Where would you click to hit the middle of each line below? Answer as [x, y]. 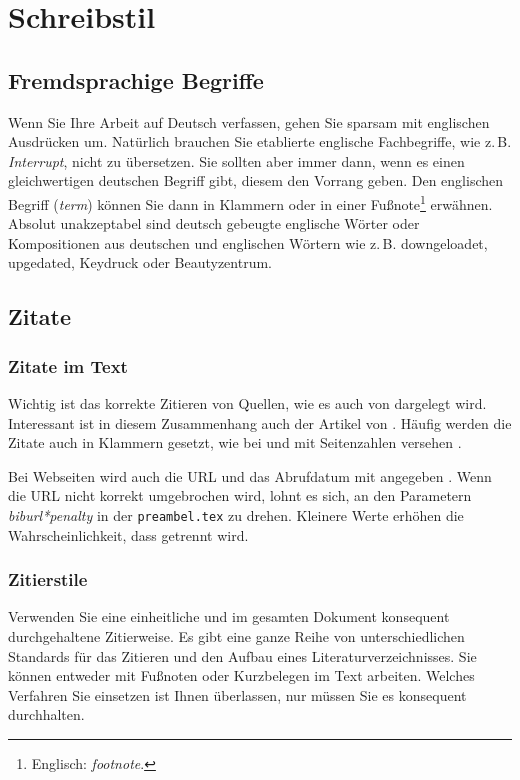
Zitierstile [48, 579]
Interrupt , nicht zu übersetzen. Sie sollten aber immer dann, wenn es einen [236, 160]
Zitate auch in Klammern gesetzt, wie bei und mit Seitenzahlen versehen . [235, 442]
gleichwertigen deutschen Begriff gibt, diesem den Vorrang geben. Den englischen [256, 180]
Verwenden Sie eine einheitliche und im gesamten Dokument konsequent [229, 616]
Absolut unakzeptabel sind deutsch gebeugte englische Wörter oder [214, 223]
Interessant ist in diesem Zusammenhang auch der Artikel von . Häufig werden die [260, 422]
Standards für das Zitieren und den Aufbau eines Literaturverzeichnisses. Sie [242, 655]
